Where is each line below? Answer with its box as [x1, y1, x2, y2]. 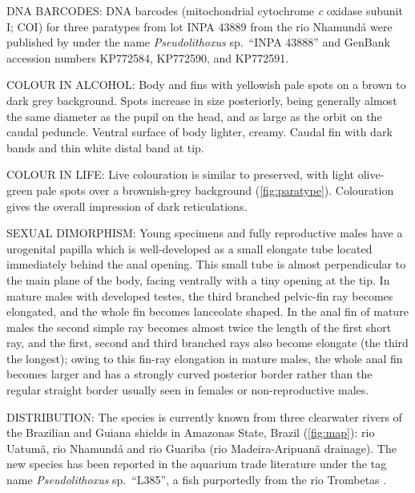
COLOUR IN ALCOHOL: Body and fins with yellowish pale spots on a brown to [6, 76, 406, 93]
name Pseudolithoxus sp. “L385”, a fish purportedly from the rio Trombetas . [6, 471, 387, 488]
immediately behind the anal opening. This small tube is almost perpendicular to [6, 256, 406, 273]
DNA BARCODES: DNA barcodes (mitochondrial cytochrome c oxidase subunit [6, 2, 403, 18]
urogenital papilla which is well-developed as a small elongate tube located [6, 240, 373, 257]
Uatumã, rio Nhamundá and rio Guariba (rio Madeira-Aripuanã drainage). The [6, 439, 397, 456]
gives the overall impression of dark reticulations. [6, 197, 248, 214]
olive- [357, 166, 385, 183]
